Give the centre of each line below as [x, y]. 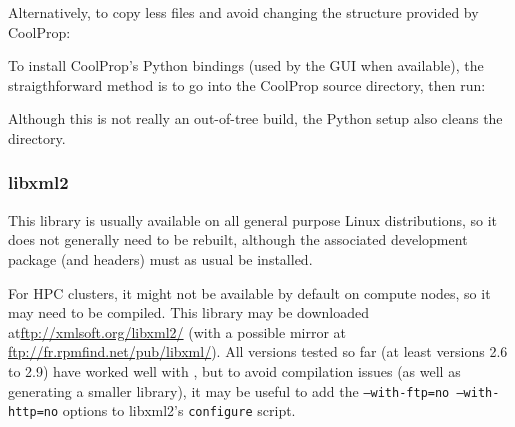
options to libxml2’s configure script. [179, 410]
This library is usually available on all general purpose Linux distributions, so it [253, 219]
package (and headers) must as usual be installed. [160, 258]
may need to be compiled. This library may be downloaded [189, 312]
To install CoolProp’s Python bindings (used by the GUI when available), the [246, 65]
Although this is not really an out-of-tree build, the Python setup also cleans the [255, 118]
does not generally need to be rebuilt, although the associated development [238, 239]
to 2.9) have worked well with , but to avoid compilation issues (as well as [234, 370]
